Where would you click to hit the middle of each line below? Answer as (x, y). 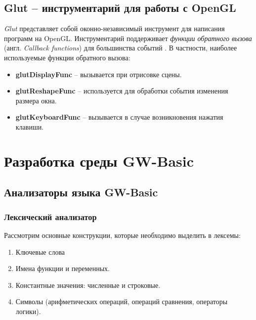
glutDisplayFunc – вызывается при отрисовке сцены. (99, 74)
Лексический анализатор (50, 216)
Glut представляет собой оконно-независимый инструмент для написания (114, 28)
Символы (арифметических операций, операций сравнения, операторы (122, 301)
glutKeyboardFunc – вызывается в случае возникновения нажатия (119, 117)
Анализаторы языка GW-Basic (81, 192)
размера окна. (36, 100)
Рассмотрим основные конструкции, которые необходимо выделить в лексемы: (122, 235)
